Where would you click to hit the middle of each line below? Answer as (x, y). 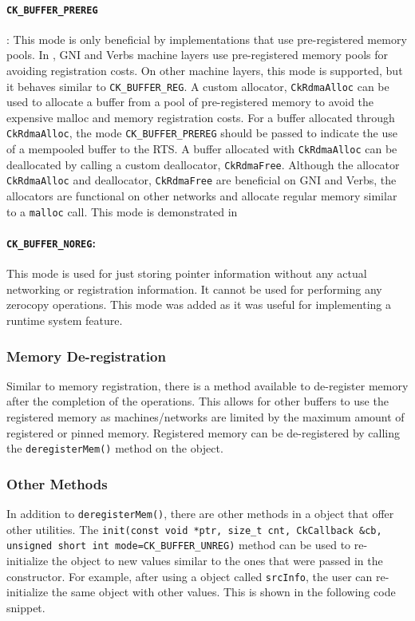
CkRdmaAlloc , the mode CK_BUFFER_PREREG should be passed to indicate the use (202, 133)
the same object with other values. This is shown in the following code (223, 592)
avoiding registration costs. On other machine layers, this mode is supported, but (205, 71)
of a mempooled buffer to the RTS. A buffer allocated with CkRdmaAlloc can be (202, 149)
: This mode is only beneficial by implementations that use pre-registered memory (207, 39)
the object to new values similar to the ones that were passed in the (217, 561)
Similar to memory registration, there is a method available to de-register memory (207, 385)
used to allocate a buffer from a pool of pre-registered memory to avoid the (190, 102)
